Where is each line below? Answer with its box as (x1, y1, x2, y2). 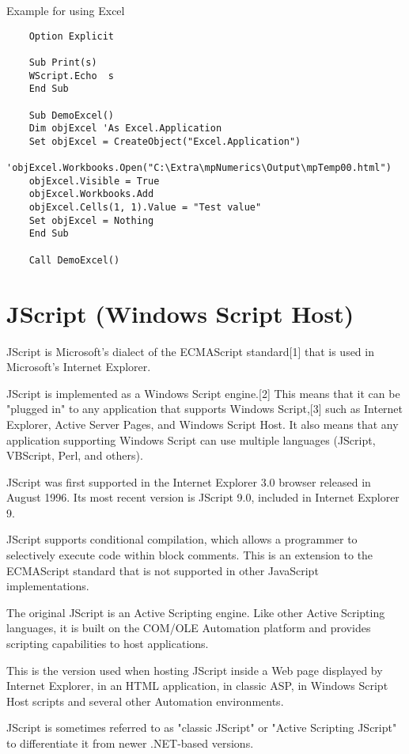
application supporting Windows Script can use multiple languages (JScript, (6, 431, 376, 448)
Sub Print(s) (28, 56, 97, 68)
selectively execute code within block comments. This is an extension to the (6, 547, 373, 563)
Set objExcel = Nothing (28, 214, 154, 226)
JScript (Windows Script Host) (6, 297, 354, 329)
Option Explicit (28, 30, 115, 42)
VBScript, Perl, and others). (6, 447, 143, 464)
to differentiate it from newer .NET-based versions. (6, 735, 254, 751)
